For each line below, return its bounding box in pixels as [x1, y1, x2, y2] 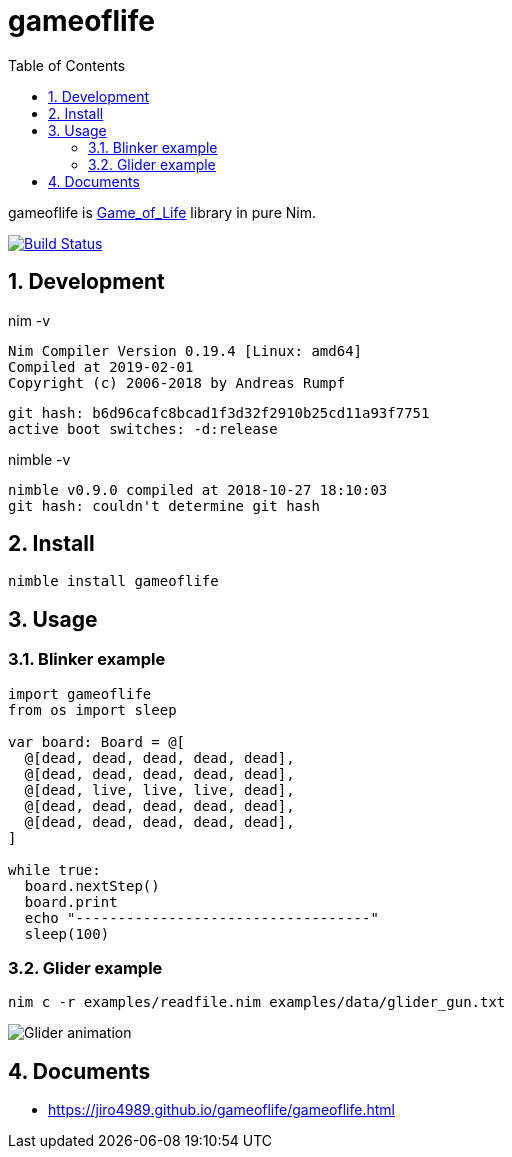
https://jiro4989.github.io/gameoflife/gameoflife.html [48, 1101, 395, 1119]
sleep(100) [24, 925, 110, 942]
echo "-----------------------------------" [24, 909, 379, 926]
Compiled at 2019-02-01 [8, 358, 194, 375]
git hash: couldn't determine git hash [8, 497, 320, 514]
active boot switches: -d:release [8, 420, 278, 437]
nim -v [8, 311, 51, 329]
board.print [24, 893, 118, 910]
